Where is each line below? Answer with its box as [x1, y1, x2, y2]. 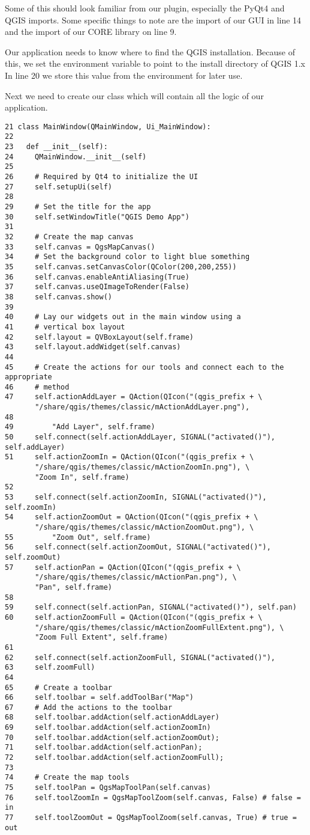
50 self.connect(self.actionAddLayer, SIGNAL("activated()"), [5, 433, 276, 442]
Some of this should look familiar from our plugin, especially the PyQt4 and [5, 2, 285, 14]
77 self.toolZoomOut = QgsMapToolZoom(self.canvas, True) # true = [5, 813, 297, 822]
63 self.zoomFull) [5, 663, 95, 672]
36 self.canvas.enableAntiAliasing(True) [5, 272, 189, 281]
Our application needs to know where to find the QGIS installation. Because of [5, 45, 296, 58]
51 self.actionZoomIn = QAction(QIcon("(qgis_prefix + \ [5, 453, 254, 462]
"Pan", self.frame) [35, 583, 112, 592]
